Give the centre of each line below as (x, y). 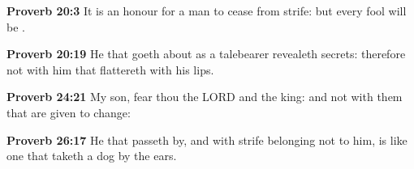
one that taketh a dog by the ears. (92, 156)
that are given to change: (69, 112)
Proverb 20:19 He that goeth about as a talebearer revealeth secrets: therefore (206, 54)
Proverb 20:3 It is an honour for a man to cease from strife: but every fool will (207, 11)
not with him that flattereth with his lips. (110, 69)
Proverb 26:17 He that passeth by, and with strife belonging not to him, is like (207, 139)
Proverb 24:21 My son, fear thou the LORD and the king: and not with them (205, 97)
